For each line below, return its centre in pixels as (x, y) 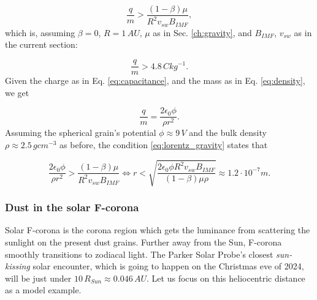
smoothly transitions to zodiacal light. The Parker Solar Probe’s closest (139, 254)
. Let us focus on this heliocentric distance (226, 278)
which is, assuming (40, 32)
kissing (17, 266)
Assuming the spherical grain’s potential (81, 133)
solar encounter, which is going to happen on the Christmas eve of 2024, (168, 266)
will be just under (38, 278)
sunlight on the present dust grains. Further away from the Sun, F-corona (143, 242)
